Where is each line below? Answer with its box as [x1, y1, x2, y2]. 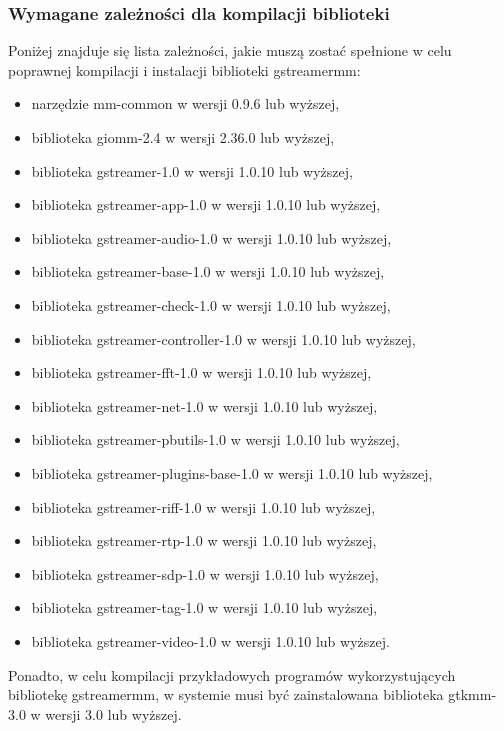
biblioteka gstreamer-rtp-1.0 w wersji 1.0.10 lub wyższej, [31, 530, 377, 551]
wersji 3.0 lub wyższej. [45, 703, 182, 724]
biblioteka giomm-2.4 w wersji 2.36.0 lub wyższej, [31, 127, 335, 147]
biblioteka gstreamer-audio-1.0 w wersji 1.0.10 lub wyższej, [31, 227, 392, 248]
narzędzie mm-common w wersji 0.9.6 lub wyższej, [31, 93, 340, 114]
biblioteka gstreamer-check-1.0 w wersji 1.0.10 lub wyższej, [31, 294, 391, 315]
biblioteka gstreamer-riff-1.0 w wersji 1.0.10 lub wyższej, [31, 496, 376, 517]
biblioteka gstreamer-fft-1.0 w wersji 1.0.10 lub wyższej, [31, 362, 372, 383]
